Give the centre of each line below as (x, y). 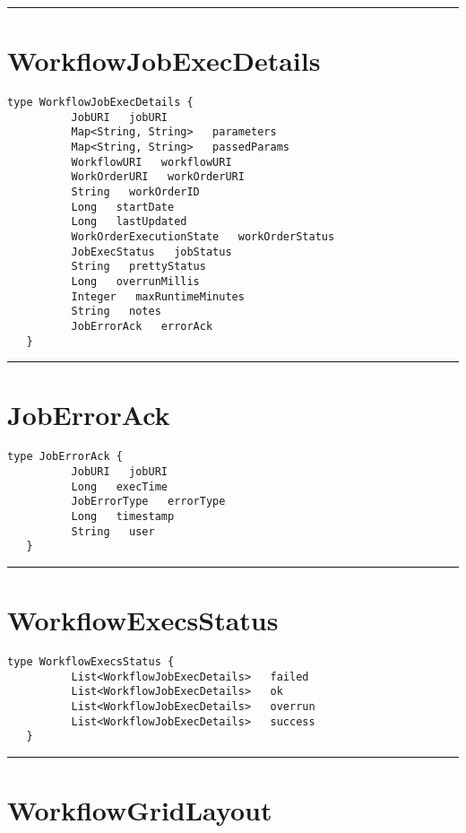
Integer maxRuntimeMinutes (158, 296)
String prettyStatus (138, 267)
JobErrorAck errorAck (142, 326)
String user (113, 531)
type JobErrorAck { (65, 457)
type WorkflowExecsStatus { (91, 662)
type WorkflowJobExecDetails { (100, 103)
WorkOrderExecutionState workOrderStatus (203, 237)
